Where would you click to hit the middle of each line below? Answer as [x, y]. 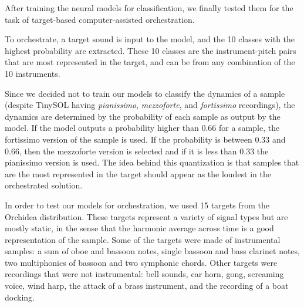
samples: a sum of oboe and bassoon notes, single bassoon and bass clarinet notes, [152, 251]
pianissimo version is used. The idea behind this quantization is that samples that [152, 162]
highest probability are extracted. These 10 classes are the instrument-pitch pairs [151, 50]
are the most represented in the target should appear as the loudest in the [138, 173]
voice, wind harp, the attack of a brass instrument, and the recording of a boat [147, 286]
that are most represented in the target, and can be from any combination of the [150, 62]
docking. [20, 297]
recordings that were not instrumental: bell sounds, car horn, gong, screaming [144, 274]
